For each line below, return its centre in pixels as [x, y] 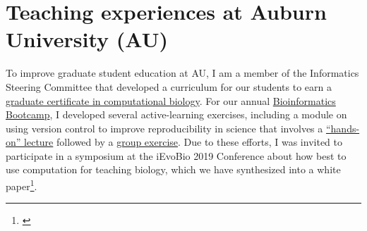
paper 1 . [22, 185]
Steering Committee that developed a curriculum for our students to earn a [169, 86]
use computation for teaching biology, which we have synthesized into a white [173, 169]
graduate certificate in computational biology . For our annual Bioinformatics [171, 100]
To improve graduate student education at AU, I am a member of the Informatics [182, 73]
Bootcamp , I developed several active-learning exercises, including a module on [176, 114]
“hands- [343, 128]
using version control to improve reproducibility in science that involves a [164, 128]
